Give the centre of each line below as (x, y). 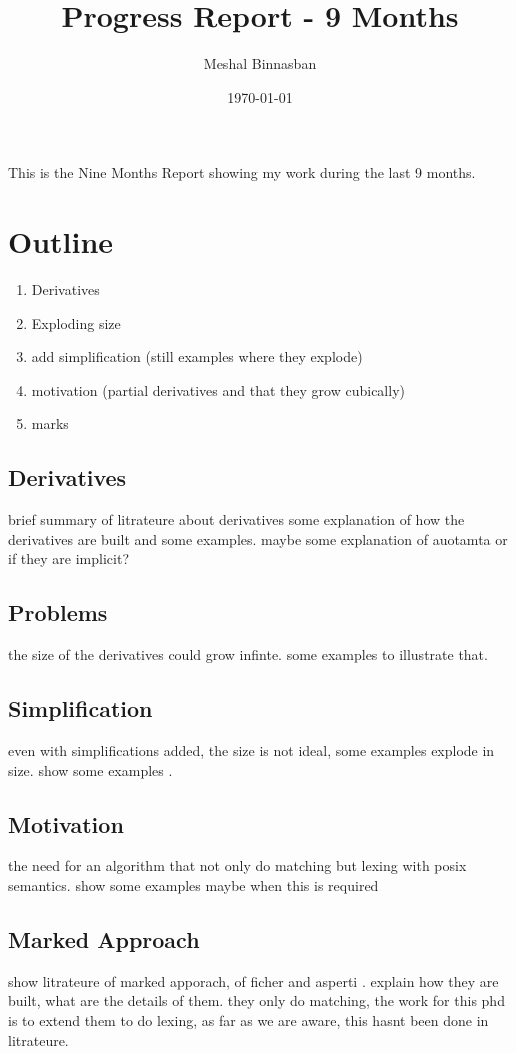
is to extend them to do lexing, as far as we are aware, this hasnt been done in (248, 1019)
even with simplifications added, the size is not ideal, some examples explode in (251, 749)
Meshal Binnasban (260, 63)
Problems (58, 612)
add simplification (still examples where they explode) (197, 356)
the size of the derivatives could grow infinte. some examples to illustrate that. (248, 654)
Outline (61, 241)
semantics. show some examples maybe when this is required (193, 884)
